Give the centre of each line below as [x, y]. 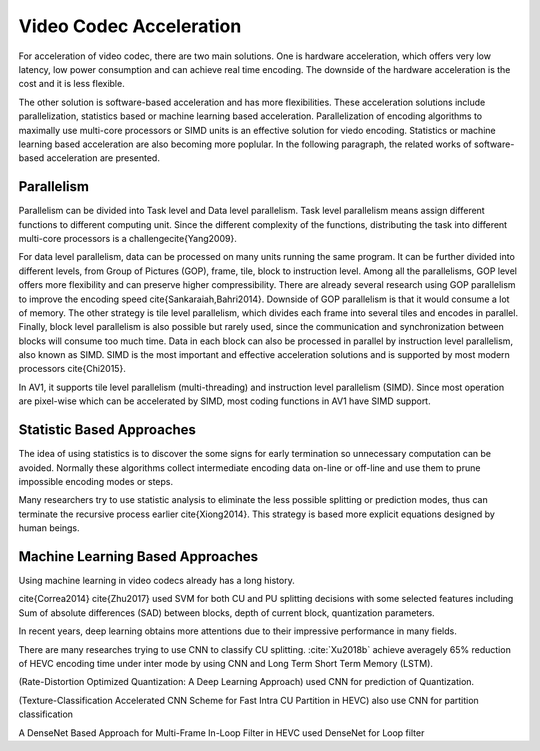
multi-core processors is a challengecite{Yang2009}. [127, 238]
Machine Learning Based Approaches [138, 556]
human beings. [49, 528]
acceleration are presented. [103, 158]
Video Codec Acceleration [130, 26]
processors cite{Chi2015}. [72, 369]
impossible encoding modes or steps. [96, 481]
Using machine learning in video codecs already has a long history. [156, 581]
